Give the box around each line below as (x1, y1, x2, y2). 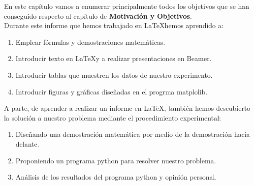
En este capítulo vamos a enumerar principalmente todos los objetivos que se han (4, 1, 250, 11)
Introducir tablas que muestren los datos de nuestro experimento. (15, 69, 213, 80)
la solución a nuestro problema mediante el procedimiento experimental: (4, 112, 221, 123)
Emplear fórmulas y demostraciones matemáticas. (15, 36, 165, 47)
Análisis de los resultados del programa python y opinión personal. (15, 172, 217, 182)
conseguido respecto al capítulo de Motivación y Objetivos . (4, 10, 192, 21)
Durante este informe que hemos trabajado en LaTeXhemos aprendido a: (4, 20, 223, 31)
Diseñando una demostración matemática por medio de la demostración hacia (15, 129, 250, 139)
